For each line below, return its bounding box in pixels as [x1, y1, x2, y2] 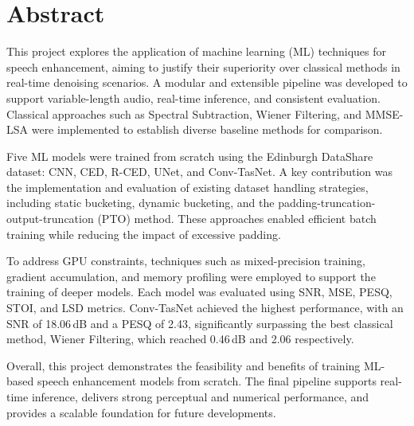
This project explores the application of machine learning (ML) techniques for [6, 43, 386, 60]
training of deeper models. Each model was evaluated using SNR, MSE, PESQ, [6, 283, 393, 300]
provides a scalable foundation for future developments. [6, 404, 276, 420]
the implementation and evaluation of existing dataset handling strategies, [6, 178, 369, 195]
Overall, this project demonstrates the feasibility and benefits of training [6, 357, 361, 373]
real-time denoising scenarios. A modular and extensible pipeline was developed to [6, 74, 408, 91]
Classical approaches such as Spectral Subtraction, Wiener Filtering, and [6, 105, 362, 122]
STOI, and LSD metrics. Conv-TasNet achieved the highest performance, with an [6, 299, 404, 316]
